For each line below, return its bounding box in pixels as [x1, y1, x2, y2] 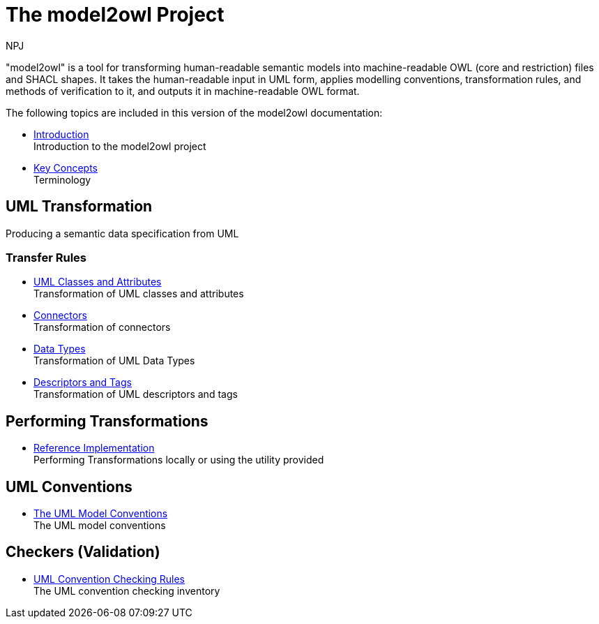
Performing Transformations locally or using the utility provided [33, 454, 324, 466]
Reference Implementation [33, 442, 155, 454]
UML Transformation [6, 198, 153, 216]
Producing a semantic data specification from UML [6, 227, 239, 239]
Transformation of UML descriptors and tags [33, 388, 238, 401]
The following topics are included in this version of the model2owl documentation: [6, 106, 383, 119]
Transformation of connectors [33, 321, 171, 334]
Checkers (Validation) [6, 543, 160, 561]
